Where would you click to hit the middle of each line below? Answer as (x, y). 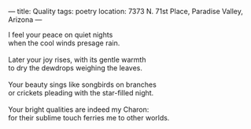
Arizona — (25, 20)
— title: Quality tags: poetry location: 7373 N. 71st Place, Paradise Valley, (126, 11)
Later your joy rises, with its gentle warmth (77, 59)
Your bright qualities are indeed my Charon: (79, 109)
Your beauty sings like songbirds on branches (83, 84)
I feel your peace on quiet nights (61, 35)
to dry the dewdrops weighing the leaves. (76, 68)
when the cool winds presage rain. (64, 43)
